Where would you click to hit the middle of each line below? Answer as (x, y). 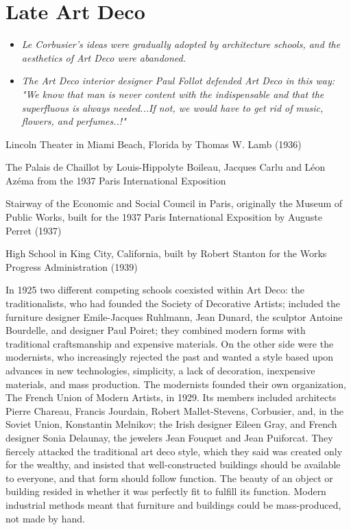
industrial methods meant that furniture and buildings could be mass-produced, (173, 504)
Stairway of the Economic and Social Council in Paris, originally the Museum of (174, 203)
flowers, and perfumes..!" (74, 121)
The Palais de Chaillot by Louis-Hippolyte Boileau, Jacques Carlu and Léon (166, 167)
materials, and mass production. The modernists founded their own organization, (176, 384)
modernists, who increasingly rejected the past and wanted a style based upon (170, 357)
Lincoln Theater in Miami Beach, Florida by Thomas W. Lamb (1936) (154, 144)
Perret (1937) (34, 230)
